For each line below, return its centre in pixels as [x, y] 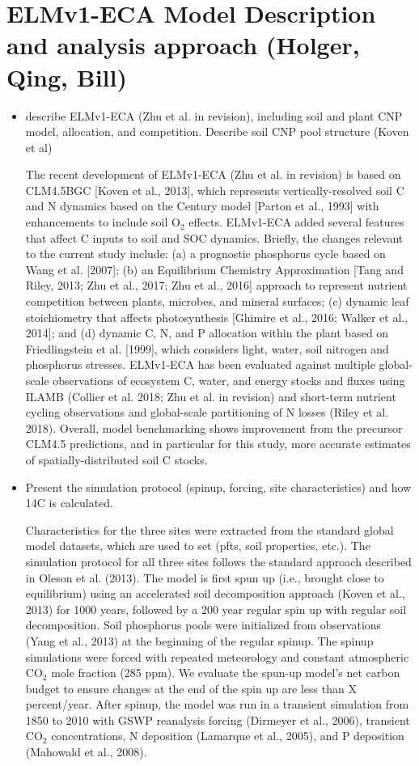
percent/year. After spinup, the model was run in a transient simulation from [217, 704]
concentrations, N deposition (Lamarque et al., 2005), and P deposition [228, 736]
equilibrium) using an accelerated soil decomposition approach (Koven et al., [215, 593]
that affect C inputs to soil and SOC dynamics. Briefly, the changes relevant [214, 237]
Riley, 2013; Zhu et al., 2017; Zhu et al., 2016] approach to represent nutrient [216, 285]
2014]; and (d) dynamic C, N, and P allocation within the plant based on [207, 333]
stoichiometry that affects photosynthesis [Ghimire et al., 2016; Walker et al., [217, 317]
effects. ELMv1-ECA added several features [296, 222]
